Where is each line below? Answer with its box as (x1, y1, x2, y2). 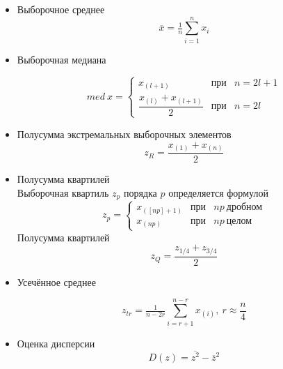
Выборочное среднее (17, 2, 105, 16)
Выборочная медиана (17, 52, 106, 66)
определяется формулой (168, 185, 268, 199)
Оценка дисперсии (17, 336, 95, 350)
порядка (123, 185, 157, 199)
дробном (226, 202, 263, 213)
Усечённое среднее (17, 274, 96, 289)
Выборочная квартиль (17, 185, 109, 199)
